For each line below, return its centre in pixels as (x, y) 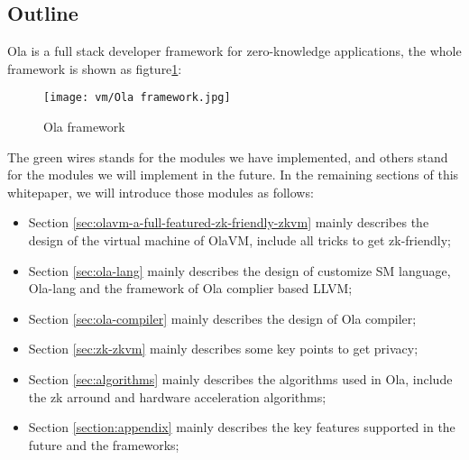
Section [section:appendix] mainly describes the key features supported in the (242, 427)
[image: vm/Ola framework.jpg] (137, 98)
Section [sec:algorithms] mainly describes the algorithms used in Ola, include (240, 378)
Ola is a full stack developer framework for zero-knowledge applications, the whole (234, 51)
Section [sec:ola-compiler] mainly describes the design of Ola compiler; (222, 318)
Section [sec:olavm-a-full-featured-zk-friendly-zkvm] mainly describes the (229, 222)
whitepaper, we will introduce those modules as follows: (161, 192)
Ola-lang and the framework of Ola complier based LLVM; (190, 288)
